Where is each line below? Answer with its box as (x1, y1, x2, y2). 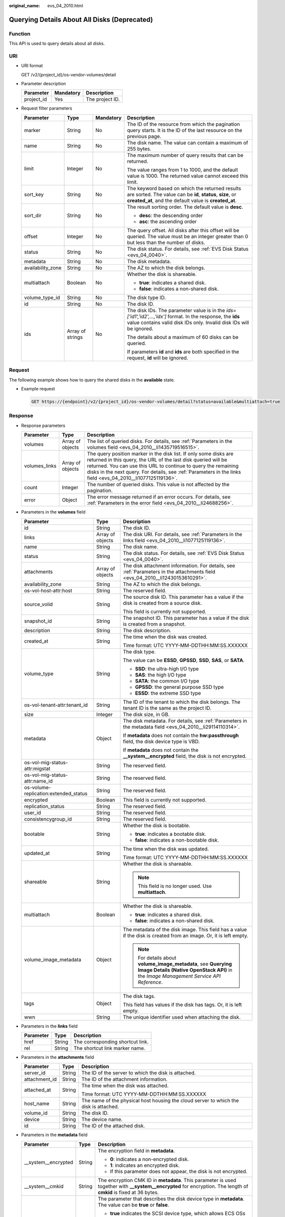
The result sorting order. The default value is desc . (127, 203, 243, 210)
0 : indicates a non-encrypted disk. (110, 1156, 189, 1162)
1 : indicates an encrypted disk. (110, 1162, 180, 1168)
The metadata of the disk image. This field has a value (123, 926, 247, 933)
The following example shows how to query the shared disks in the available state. (9, 377, 175, 383)
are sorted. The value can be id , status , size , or (127, 191, 236, 198)
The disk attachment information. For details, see (123, 562, 235, 569)
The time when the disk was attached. (81, 1082, 169, 1089)
